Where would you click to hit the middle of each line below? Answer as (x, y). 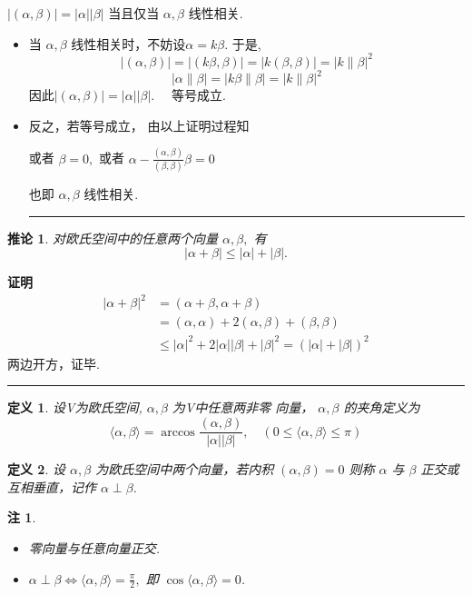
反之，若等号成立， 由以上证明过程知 (139, 125)
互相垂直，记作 (52, 486)
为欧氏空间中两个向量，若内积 (185, 469)
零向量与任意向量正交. (94, 547)
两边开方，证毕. (54, 363)
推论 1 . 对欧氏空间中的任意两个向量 (113, 238)
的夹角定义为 (382, 407)
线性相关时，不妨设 (128, 43)
